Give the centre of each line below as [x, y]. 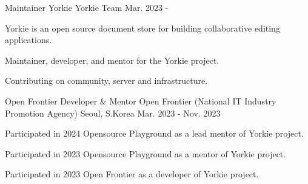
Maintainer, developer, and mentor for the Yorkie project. [112, 60]
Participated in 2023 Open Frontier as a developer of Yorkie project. [132, 174]
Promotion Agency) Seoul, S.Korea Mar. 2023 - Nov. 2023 [113, 113]
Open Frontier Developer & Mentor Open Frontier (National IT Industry [141, 101]
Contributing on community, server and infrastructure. [106, 80]
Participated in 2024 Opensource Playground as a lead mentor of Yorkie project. [154, 133]
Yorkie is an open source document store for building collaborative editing [142, 28]
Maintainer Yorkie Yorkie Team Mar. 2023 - [87, 7]
